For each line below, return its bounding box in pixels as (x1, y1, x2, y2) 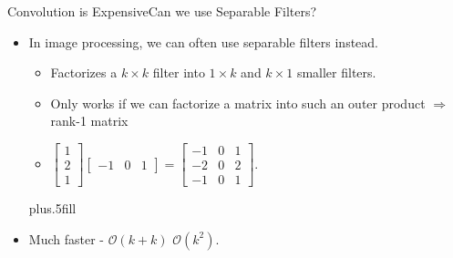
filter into (152, 63, 205, 82)
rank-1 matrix (50, 111, 129, 130)
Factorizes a (50, 63, 118, 82)
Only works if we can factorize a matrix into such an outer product (50, 93, 426, 112)
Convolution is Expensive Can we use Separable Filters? (7, 2, 317, 20)
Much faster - (28, 229, 104, 248)
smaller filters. (296, 63, 376, 82)
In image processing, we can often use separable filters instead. (28, 32, 379, 51)
